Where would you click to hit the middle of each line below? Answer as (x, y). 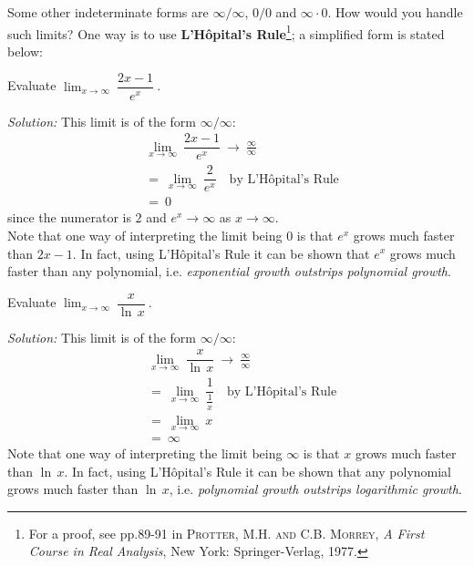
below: (25, 51)
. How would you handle (395, 12)
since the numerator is (69, 217)
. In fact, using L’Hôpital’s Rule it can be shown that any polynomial (258, 471)
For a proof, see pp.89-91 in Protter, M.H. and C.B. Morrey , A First (227, 533)
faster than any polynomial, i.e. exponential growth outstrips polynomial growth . (229, 271)
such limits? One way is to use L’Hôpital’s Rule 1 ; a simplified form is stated (226, 32)
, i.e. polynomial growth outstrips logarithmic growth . (315, 489)
